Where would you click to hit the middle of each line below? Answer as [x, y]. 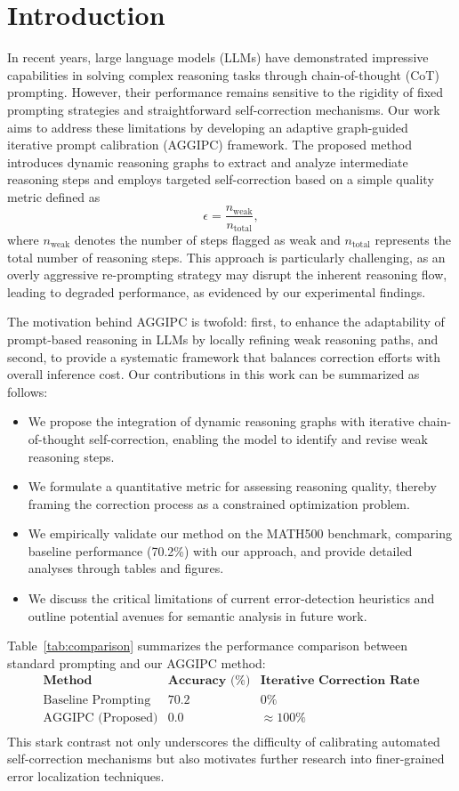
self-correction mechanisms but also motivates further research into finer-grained [226, 759]
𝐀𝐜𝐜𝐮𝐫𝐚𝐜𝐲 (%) [209, 681]
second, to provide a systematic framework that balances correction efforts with [224, 356]
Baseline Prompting [97, 700]
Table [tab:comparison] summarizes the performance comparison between [208, 646]
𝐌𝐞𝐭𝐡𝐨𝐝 [68, 681]
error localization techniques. [86, 775]
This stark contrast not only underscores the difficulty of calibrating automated [224, 741]
